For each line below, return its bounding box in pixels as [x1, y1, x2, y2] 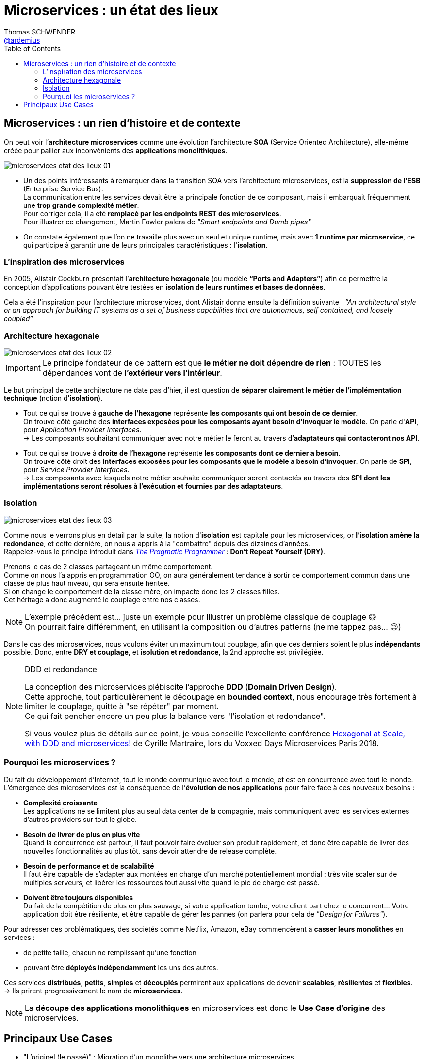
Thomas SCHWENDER [4, 27, 76, 36]
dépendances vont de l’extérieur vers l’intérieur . [42, 368, 222, 378]
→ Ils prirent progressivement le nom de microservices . [4, 986, 183, 995]
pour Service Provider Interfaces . [23, 465, 130, 474]
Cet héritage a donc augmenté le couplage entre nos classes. [4, 595, 200, 604]
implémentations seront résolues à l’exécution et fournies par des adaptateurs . [23, 482, 283, 491]
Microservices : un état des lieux [4, 2, 218, 18]
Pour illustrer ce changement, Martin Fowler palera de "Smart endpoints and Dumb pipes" [23, 217, 311, 226]
